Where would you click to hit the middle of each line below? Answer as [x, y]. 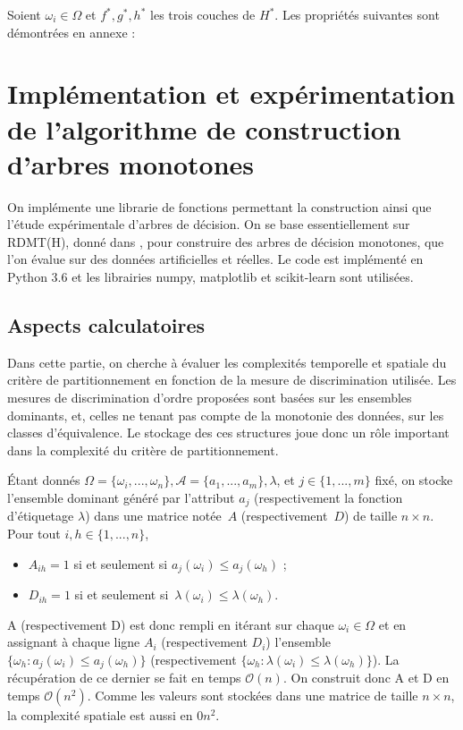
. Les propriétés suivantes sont [357, 14]
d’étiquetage [41, 516]
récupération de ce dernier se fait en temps [124, 678]
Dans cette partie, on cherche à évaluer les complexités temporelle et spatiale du [227, 362]
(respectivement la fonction [328, 498]
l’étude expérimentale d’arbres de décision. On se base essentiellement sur [209, 224]
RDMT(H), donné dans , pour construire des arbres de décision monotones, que [226, 241]
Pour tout [34, 534]
